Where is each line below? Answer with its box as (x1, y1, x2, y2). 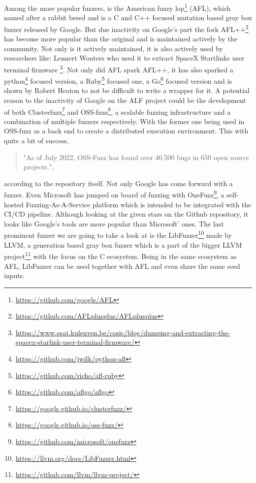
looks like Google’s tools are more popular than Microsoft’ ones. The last (4, 218, 224, 228)
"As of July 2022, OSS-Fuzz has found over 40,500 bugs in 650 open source (23, 152, 249, 162)
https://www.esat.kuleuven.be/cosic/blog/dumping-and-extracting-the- (15, 327, 230, 337)
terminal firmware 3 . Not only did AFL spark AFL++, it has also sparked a (4, 63, 233, 74)
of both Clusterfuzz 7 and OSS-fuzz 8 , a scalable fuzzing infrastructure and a (4, 105, 231, 117)
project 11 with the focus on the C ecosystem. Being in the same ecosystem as (4, 250, 237, 261)
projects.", (23, 161, 54, 172)
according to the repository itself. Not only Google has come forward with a (4, 178, 233, 188)
